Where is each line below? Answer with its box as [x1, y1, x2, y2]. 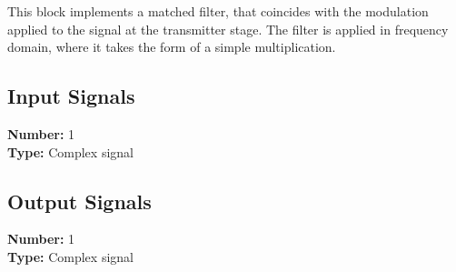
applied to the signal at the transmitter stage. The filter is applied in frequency [7, 19, 449, 38]
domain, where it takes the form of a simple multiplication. [7, 37, 336, 56]
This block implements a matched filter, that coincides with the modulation [7, 2, 429, 20]
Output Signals [7, 186, 152, 215]
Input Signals [7, 82, 135, 110]
